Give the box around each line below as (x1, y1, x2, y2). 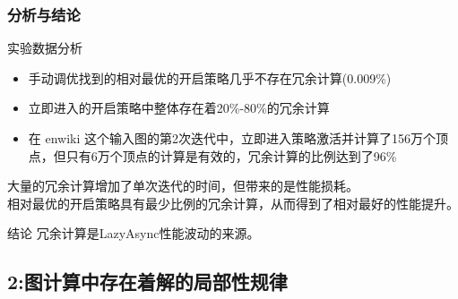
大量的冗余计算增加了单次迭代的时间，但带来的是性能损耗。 (7, 176, 359, 195)
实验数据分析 (7, 38, 82, 57)
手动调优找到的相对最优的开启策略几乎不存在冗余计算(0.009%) (28, 68, 392, 87)
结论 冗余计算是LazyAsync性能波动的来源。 (7, 224, 260, 243)
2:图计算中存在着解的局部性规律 (7, 268, 288, 295)
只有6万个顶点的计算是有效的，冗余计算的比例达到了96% (65, 146, 397, 165)
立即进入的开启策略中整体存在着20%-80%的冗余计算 (28, 98, 330, 117)
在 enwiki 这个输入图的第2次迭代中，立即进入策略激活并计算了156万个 (28, 129, 436, 147)
